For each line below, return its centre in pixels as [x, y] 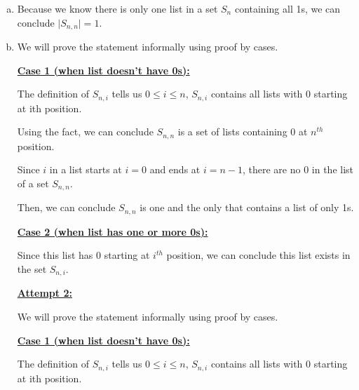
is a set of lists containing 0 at [243, 132]
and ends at [175, 169]
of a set [33, 183]
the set [32, 269]
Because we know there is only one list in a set [117, 8]
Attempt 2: [45, 293]
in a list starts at [86, 169]
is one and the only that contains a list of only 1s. [247, 207]
